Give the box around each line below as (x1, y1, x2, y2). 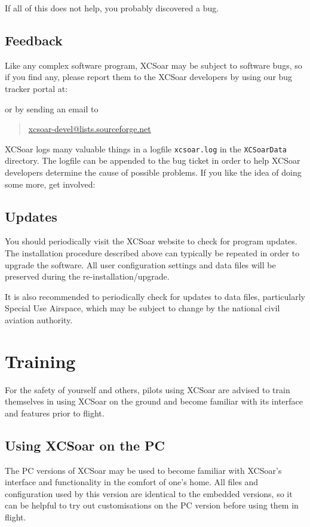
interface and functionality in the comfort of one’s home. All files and (5, 476, 259, 488)
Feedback (5, 30, 63, 49)
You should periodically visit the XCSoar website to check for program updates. (5, 235, 297, 247)
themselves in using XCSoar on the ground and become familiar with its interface (5, 395, 303, 407)
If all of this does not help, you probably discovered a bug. (5, 2, 219, 14)
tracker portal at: (5, 82, 68, 94)
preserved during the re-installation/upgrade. (5, 270, 170, 283)
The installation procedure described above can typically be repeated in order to (5, 247, 300, 259)
